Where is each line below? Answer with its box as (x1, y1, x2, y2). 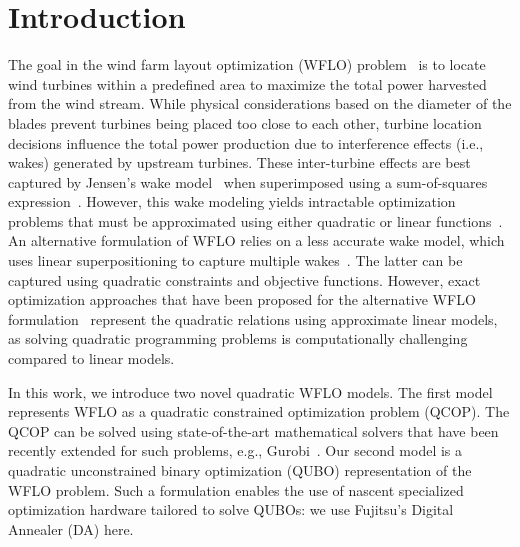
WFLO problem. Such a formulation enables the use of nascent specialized (8, 479, 464, 500)
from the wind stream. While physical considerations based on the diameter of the (8, 93, 512, 114)
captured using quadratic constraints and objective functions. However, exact (8, 269, 481, 290)
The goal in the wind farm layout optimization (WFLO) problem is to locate (8, 54, 486, 75)
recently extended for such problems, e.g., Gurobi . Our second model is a (8, 440, 463, 461)
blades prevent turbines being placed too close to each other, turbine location (8, 112, 482, 133)
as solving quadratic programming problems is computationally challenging (8, 328, 468, 349)
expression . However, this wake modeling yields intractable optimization (8, 191, 456, 212)
